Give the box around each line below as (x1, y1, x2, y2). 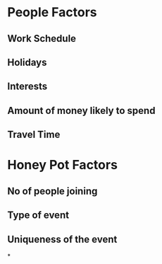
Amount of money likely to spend (7, 104, 156, 117)
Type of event (7, 210, 69, 222)
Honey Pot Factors (7, 157, 118, 173)
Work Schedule (7, 33, 76, 45)
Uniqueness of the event (7, 233, 118, 245)
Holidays (7, 56, 47, 68)
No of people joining (7, 185, 98, 197)
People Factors (7, 4, 97, 21)
